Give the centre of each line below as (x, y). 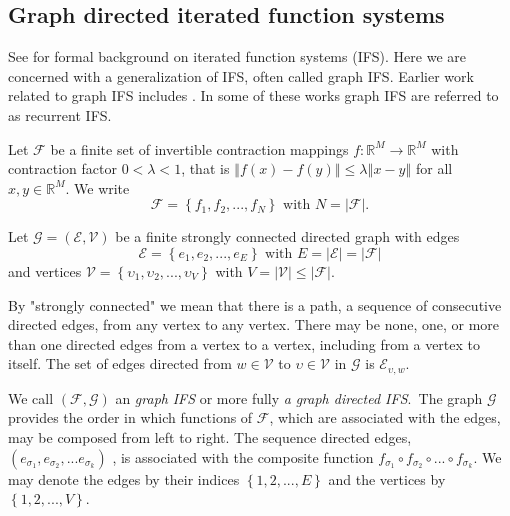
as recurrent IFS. (60, 114)
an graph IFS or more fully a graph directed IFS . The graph (299, 397)
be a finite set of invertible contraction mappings (199, 148)
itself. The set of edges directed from (120, 363)
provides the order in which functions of (130, 417)
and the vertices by (387, 478)
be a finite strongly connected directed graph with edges (287, 236)
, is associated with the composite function (243, 456)
